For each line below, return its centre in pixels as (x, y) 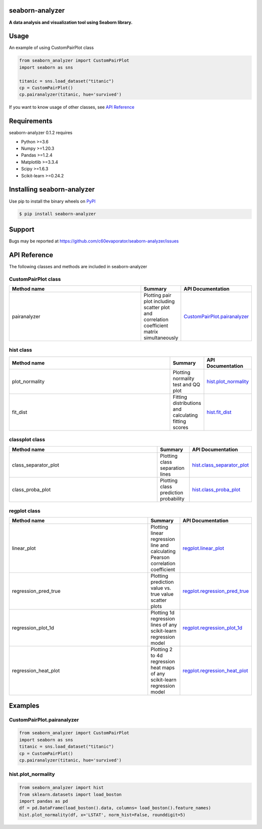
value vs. (161, 588)
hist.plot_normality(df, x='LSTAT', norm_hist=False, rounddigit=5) (102, 815)
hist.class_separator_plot (221, 465)
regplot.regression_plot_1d (213, 628)
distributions (187, 403)
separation (172, 468)
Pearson (160, 557)
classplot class (27, 440)
